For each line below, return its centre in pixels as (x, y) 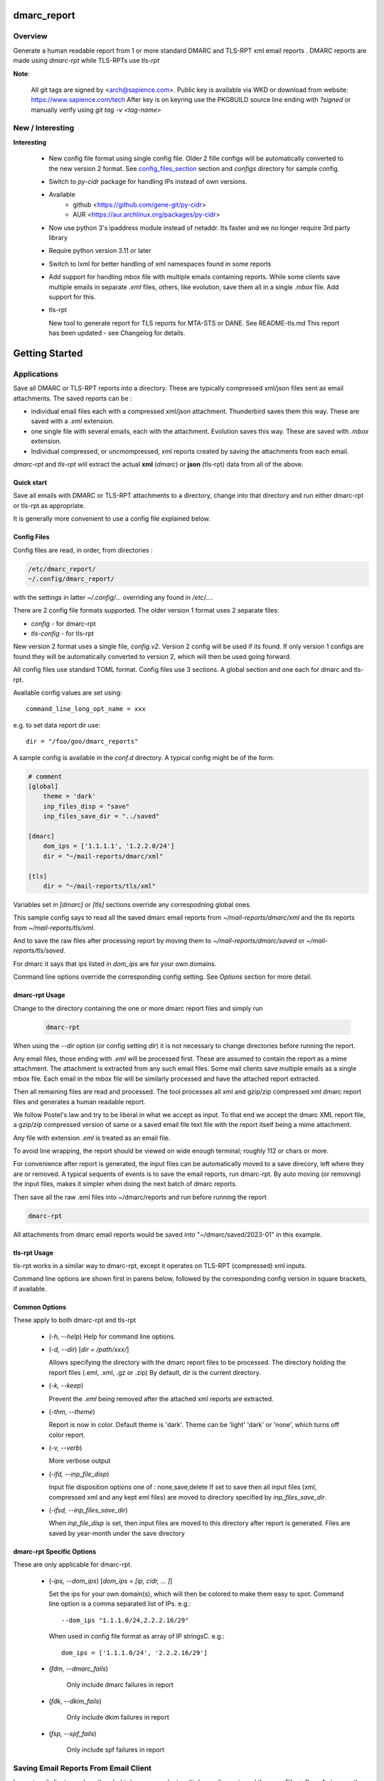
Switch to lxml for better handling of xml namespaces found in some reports (160, 264)
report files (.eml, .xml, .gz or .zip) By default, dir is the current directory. (155, 1372)
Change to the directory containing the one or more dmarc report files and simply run (138, 1008)
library (58, 237)
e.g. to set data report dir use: (57, 725)
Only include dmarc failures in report (120, 1685)
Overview (30, 36)
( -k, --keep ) (66, 1386)
